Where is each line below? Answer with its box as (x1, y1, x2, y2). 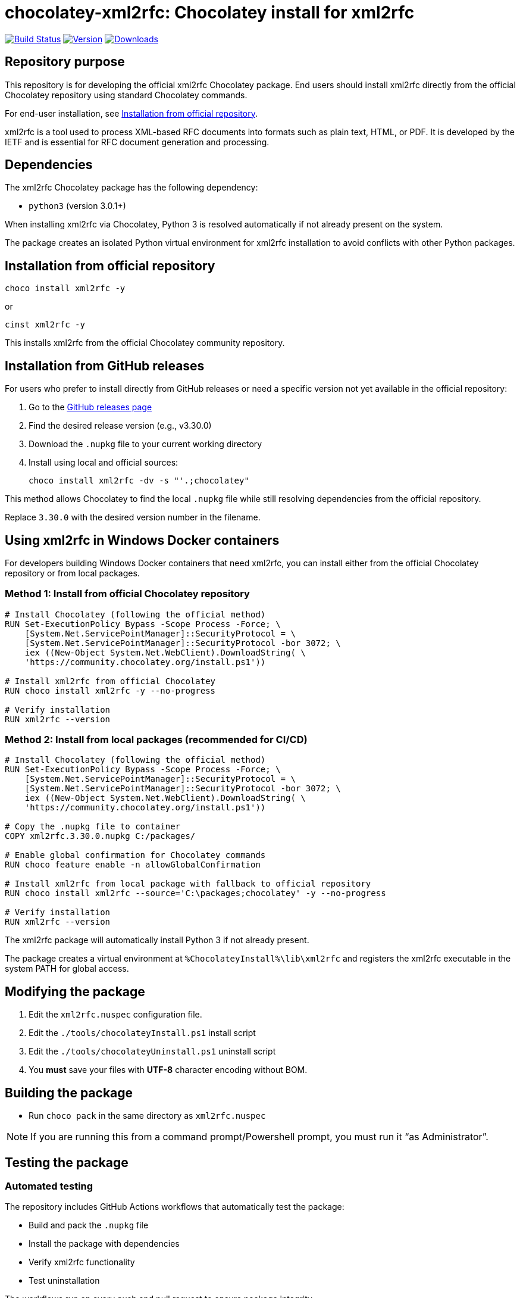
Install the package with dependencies (29, 1238, 180, 1249)
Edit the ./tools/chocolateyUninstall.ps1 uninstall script (29, 1046, 276, 1057)
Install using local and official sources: (29, 457, 178, 468)
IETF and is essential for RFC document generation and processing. (5, 136, 270, 147)
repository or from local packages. (5, 567, 140, 578)
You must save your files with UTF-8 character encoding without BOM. (29, 1065, 308, 1075)
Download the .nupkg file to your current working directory (29, 439, 262, 450)
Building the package (5, 1085, 133, 1100)
